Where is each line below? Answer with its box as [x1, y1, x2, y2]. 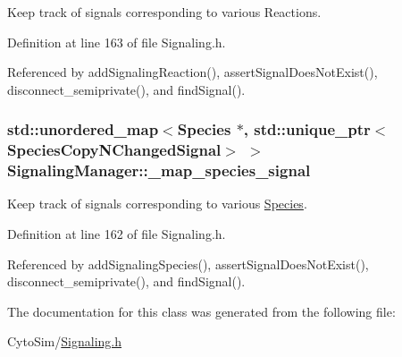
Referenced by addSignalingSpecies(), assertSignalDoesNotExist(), [7, 254, 369, 273]
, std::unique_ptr [243, 118, 371, 140]
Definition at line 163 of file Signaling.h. [7, 32, 226, 51]
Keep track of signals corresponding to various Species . [7, 194, 307, 213]
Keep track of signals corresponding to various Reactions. [7, 3, 322, 21]
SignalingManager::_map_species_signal [7, 159, 311, 182]
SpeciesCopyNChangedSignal [7, 139, 222, 161]
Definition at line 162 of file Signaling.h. [7, 225, 226, 243]
